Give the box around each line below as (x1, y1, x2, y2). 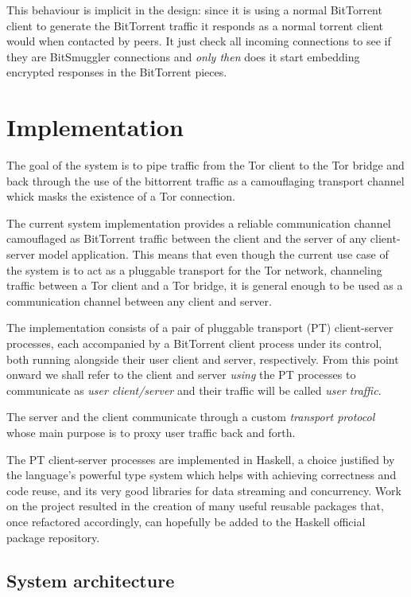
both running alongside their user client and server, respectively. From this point (6, 350, 399, 367)
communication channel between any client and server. (6, 292, 272, 309)
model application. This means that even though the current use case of (38, 246, 389, 263)
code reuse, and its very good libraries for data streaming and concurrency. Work (6, 482, 401, 498)
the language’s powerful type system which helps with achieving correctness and (6, 466, 397, 483)
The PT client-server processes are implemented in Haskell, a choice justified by (6, 451, 395, 467)
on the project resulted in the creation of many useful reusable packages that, (6, 497, 384, 514)
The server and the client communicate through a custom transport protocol (6, 408, 375, 425)
